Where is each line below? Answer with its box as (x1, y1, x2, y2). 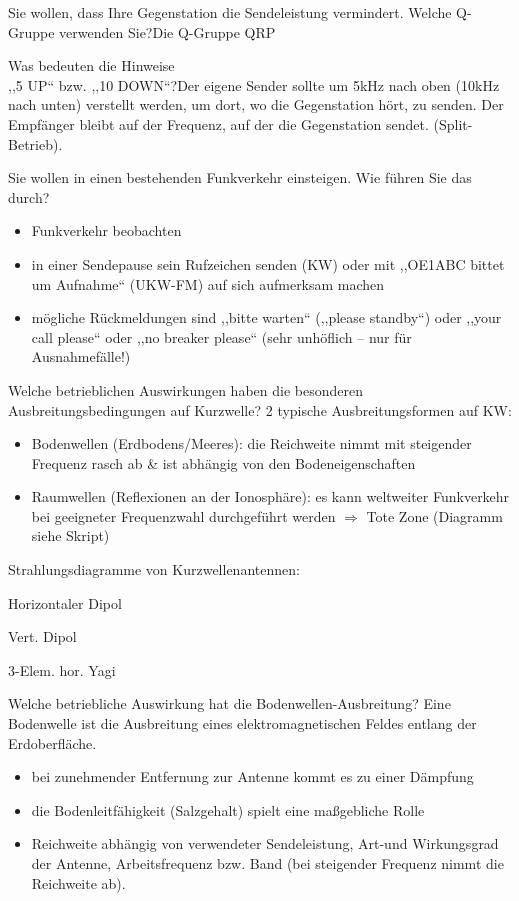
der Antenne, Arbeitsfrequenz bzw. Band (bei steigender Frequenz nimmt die (31, 853, 504, 873)
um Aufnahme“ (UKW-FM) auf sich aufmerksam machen (31, 273, 385, 294)
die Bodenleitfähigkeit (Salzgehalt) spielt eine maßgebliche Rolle (31, 799, 425, 820)
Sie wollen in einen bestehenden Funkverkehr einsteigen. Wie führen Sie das (8, 167, 472, 188)
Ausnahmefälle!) (31, 346, 131, 367)
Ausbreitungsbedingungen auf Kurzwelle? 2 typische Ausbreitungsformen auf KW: (8, 399, 512, 420)
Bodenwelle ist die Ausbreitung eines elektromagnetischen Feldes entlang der (8, 713, 477, 734)
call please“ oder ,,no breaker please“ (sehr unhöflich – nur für (31, 326, 412, 347)
